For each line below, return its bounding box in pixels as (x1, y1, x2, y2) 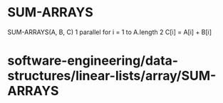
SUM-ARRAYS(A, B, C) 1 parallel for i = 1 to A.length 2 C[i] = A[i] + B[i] (7, 28, 212, 36)
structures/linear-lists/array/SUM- (7, 68, 217, 84)
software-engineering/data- (7, 53, 179, 69)
